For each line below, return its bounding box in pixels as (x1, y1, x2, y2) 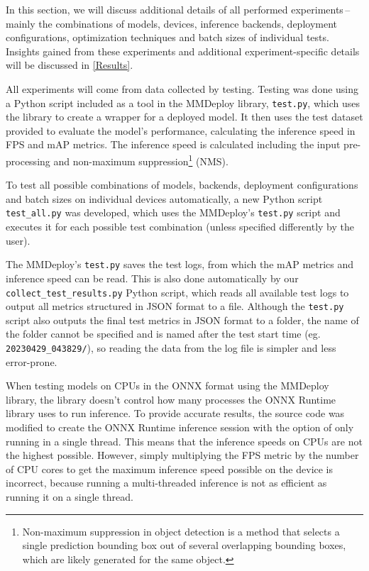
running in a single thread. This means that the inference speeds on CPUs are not (6, 433, 363, 448)
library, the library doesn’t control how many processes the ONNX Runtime (6, 392, 336, 406)
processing (6, 153, 50, 168)
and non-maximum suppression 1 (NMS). (53, 152, 228, 168)
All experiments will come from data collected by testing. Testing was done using (6, 81, 359, 96)
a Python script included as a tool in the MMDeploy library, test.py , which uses (6, 95, 360, 110)
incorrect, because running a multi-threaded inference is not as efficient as (6, 475, 327, 490)
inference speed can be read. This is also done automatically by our (6, 270, 299, 285)
